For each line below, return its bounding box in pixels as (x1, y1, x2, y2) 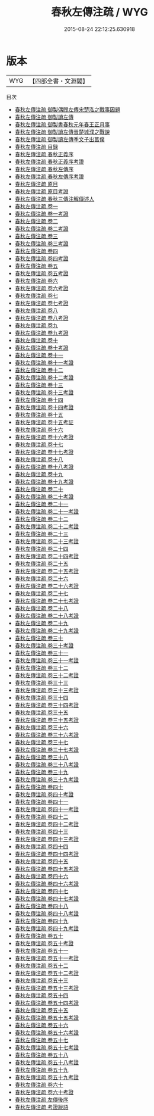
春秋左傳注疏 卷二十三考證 (14, 537, 79, 545)
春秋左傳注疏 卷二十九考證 (14, 626, 79, 634)
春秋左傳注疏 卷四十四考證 (14, 850, 79, 858)
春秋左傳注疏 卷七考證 (14, 299, 69, 307)
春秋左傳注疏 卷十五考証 (14, 418, 74, 426)
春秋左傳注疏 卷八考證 (14, 314, 69, 322)
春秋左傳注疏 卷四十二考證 (14, 820, 79, 828)
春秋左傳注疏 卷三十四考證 (14, 701, 79, 709)
